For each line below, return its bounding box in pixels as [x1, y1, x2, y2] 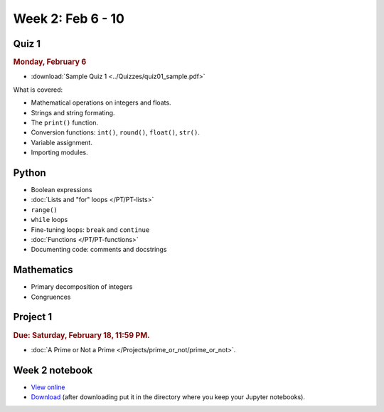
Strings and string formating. [31, 108, 115, 117]
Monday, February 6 [13, 57, 87, 67]
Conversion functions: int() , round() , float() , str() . [31, 128, 201, 137]
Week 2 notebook [13, 364, 93, 376]
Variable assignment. [31, 138, 92, 147]
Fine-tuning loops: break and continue [31, 225, 150, 234]
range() [31, 206, 58, 213]
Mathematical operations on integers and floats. [31, 98, 171, 107]
